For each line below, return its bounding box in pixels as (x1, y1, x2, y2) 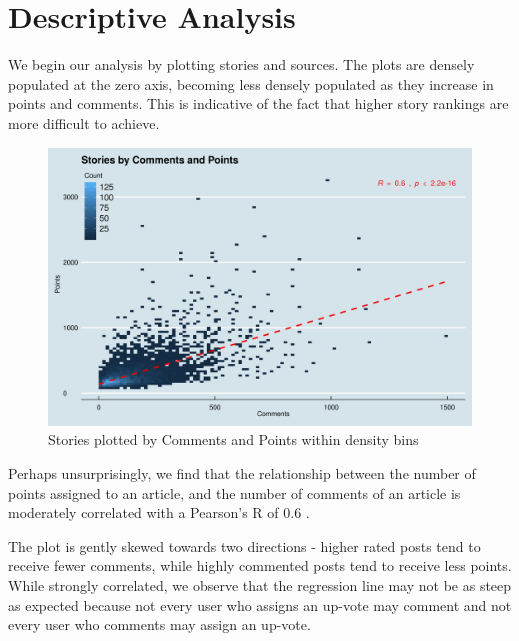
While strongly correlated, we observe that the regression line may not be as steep (8, 574, 512, 595)
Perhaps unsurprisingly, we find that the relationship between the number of (8, 462, 476, 483)
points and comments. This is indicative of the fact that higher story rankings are (8, 93, 509, 114)
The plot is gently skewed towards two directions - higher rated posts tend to (8, 535, 481, 556)
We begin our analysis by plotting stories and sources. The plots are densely (8, 54, 475, 75)
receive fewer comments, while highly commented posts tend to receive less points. (8, 555, 512, 576)
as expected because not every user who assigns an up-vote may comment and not (8, 594, 512, 615)
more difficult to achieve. (8, 112, 160, 133)
